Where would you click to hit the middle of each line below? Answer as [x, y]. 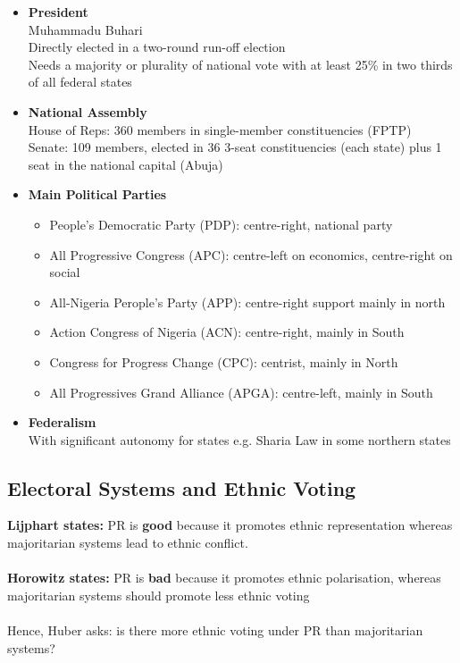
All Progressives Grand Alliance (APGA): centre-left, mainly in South [241, 392]
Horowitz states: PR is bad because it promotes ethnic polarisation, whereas [224, 578]
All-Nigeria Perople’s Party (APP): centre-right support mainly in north [247, 302]
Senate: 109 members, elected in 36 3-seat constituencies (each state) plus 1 [235, 147]
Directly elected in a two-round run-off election [157, 47]
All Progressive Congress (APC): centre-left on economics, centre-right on [251, 254]
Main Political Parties [97, 194]
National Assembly [88, 111]
